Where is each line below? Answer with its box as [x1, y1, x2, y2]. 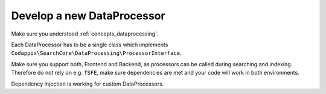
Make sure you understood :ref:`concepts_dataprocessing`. [11, 30, 159, 37]
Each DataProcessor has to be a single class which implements [11, 41, 168, 48]
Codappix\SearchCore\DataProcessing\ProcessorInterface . [11, 49, 182, 57]
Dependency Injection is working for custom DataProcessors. [11, 80, 164, 87]
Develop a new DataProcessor [11, 9, 165, 22]
